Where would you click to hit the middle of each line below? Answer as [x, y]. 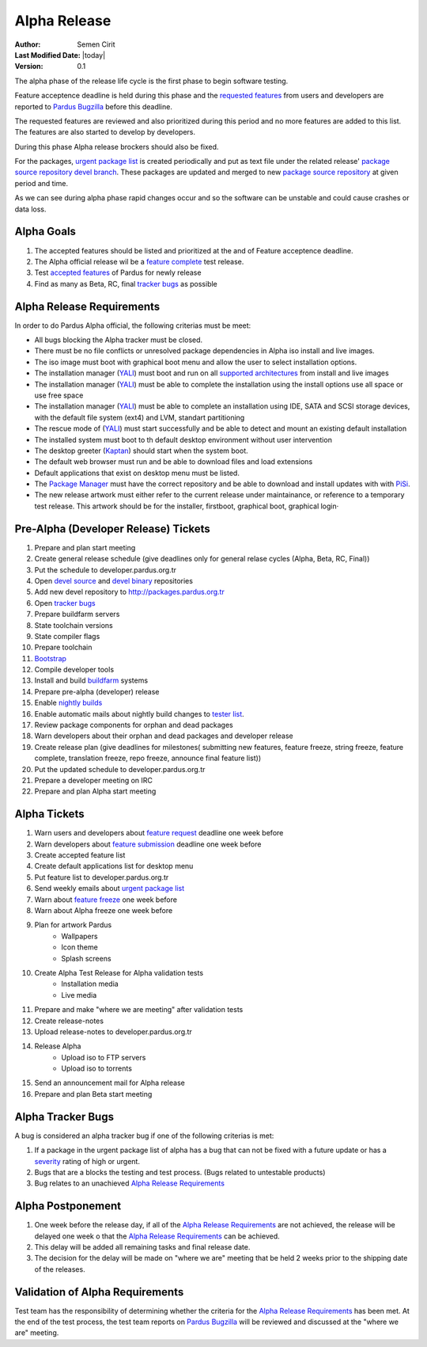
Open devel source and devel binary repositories [114, 580]
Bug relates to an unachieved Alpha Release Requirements [130, 1183]
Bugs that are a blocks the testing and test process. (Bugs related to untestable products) [180, 1172]
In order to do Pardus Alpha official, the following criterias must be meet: [133, 325]
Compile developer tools [74, 670]
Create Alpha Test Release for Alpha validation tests [119, 972]
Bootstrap [51, 658]
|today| [94, 55]
